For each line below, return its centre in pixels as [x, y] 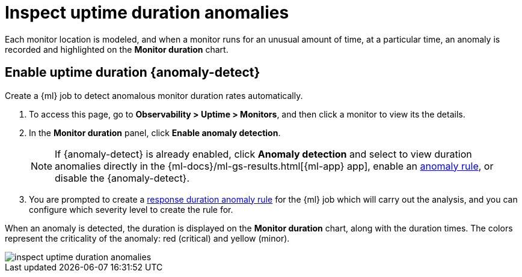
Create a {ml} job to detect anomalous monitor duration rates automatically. [154, 95]
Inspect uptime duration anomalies [147, 13]
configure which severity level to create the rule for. [131, 209]
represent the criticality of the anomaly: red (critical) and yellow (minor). [147, 238]
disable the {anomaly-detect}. [122, 178]
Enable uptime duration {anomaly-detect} [133, 73]
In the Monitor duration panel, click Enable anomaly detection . [155, 133]
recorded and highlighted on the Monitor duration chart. [117, 49]
